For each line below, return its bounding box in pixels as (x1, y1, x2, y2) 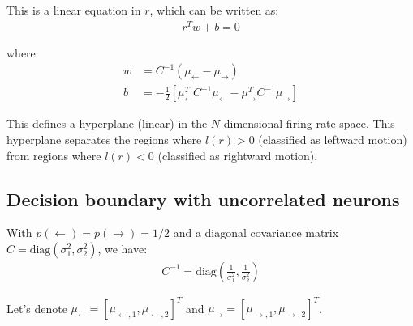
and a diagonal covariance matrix (173, 224, 339, 241)
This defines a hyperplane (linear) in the (6, 115, 208, 132)
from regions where (6, 146, 101, 163)
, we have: (97, 239, 148, 256)
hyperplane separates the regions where (6, 130, 202, 147)
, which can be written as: (149, 2, 279, 18)
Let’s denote (6, 299, 67, 316)
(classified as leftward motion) (258, 130, 407, 147)
